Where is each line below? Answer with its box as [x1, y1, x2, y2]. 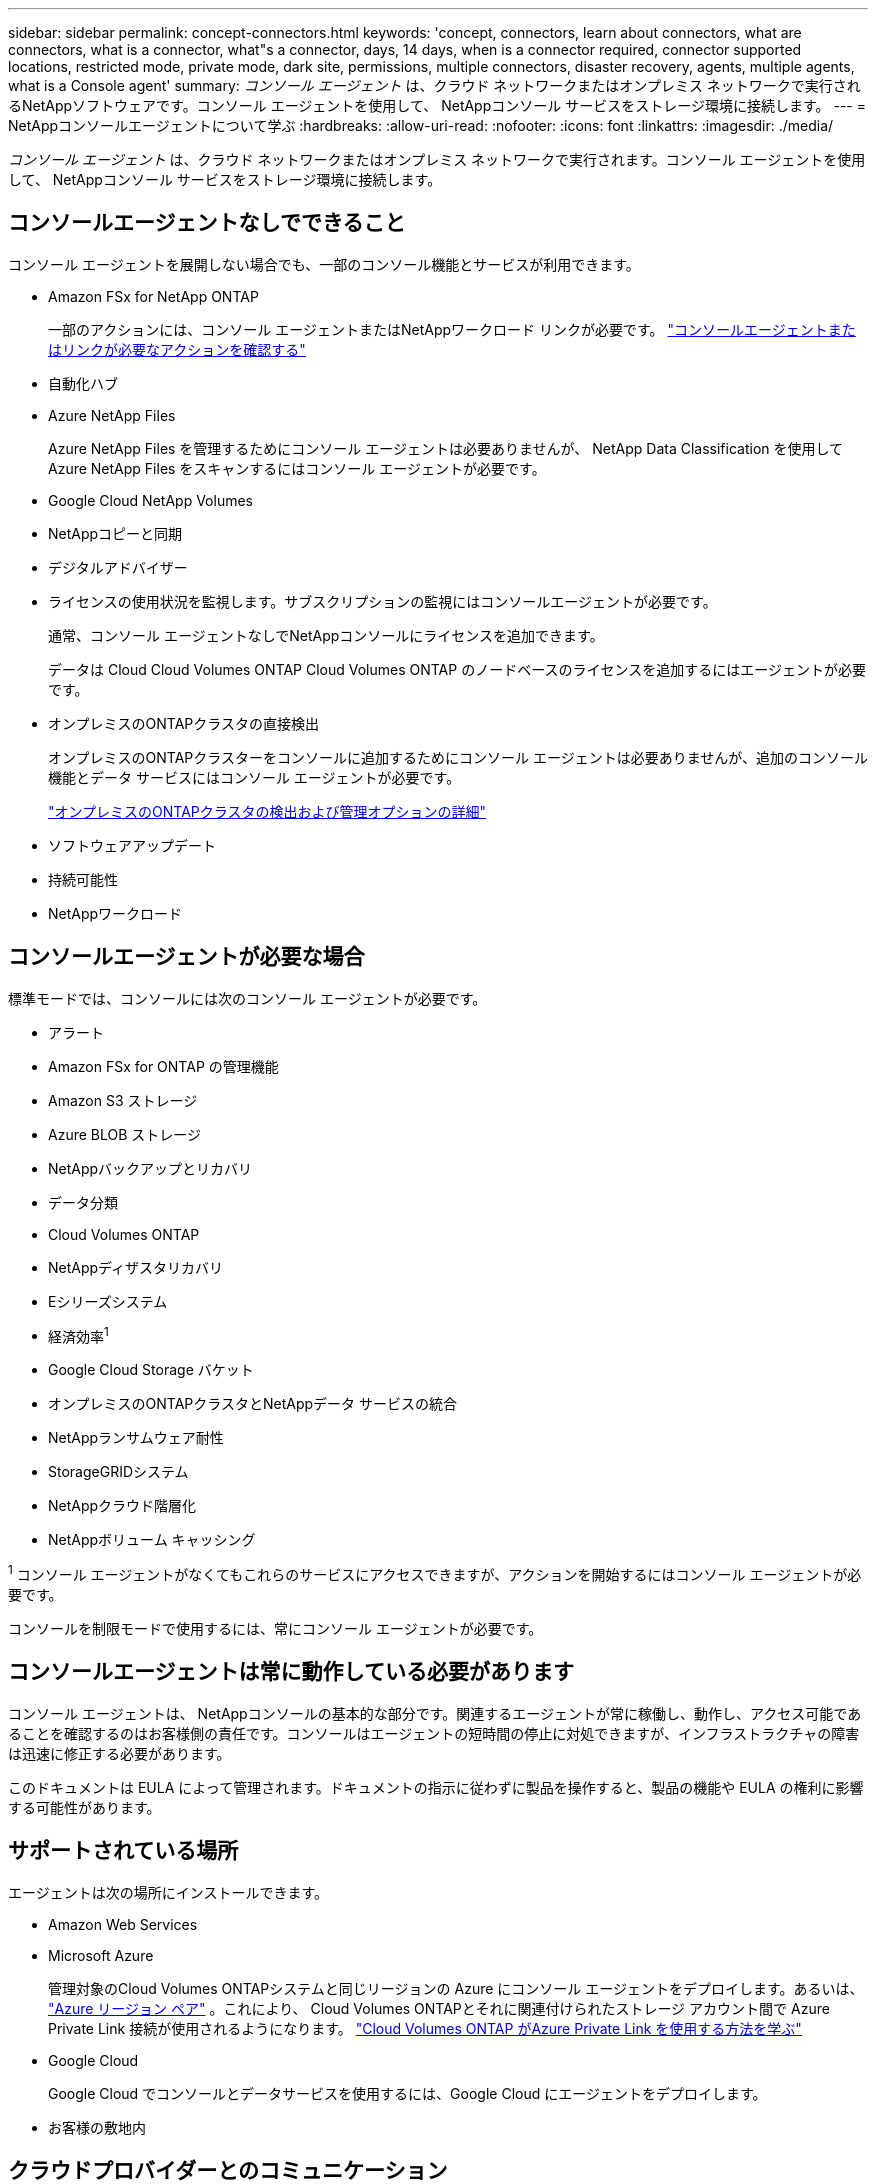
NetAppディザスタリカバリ [48, 1258, 223, 1276]
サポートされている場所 [8, 1838, 239, 1864]
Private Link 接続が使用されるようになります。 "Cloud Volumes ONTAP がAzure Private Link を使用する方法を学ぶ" [48, 2019, 802, 2037]
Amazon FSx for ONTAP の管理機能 [48, 1057, 279, 1075]
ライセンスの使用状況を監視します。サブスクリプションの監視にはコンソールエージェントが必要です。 [48, 592, 717, 610]
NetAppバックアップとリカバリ [48, 1159, 253, 1177]
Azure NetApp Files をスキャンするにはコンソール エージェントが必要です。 [48, 459, 546, 477]
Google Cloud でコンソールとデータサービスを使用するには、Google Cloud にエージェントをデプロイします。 [48, 2084, 767, 2102]
